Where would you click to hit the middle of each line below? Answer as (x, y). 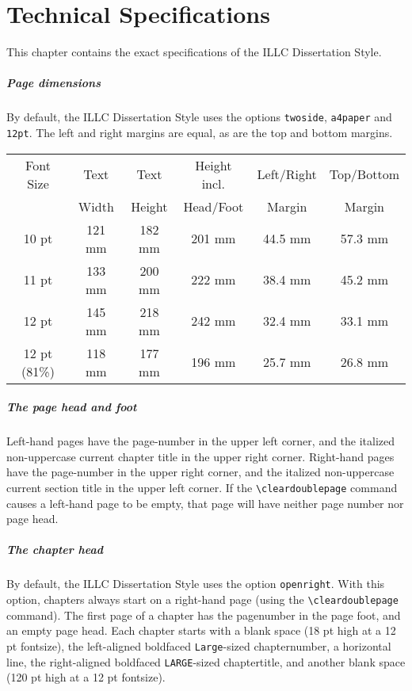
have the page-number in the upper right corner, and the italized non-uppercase (200, 472)
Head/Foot (214, 206)
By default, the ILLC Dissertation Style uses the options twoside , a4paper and (199, 117)
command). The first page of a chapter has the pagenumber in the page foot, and (204, 615)
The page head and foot (72, 407)
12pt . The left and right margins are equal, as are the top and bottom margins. (200, 132)
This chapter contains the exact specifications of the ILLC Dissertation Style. (194, 52)
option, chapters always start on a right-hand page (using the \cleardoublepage (202, 599)
